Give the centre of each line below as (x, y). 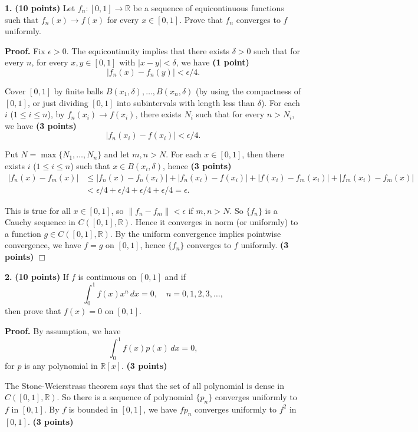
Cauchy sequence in (40, 222)
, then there (263, 154)
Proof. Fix (25, 50)
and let (117, 154)
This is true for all (38, 210)
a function (23, 233)
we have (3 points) (41, 125)
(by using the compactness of (248, 90)
